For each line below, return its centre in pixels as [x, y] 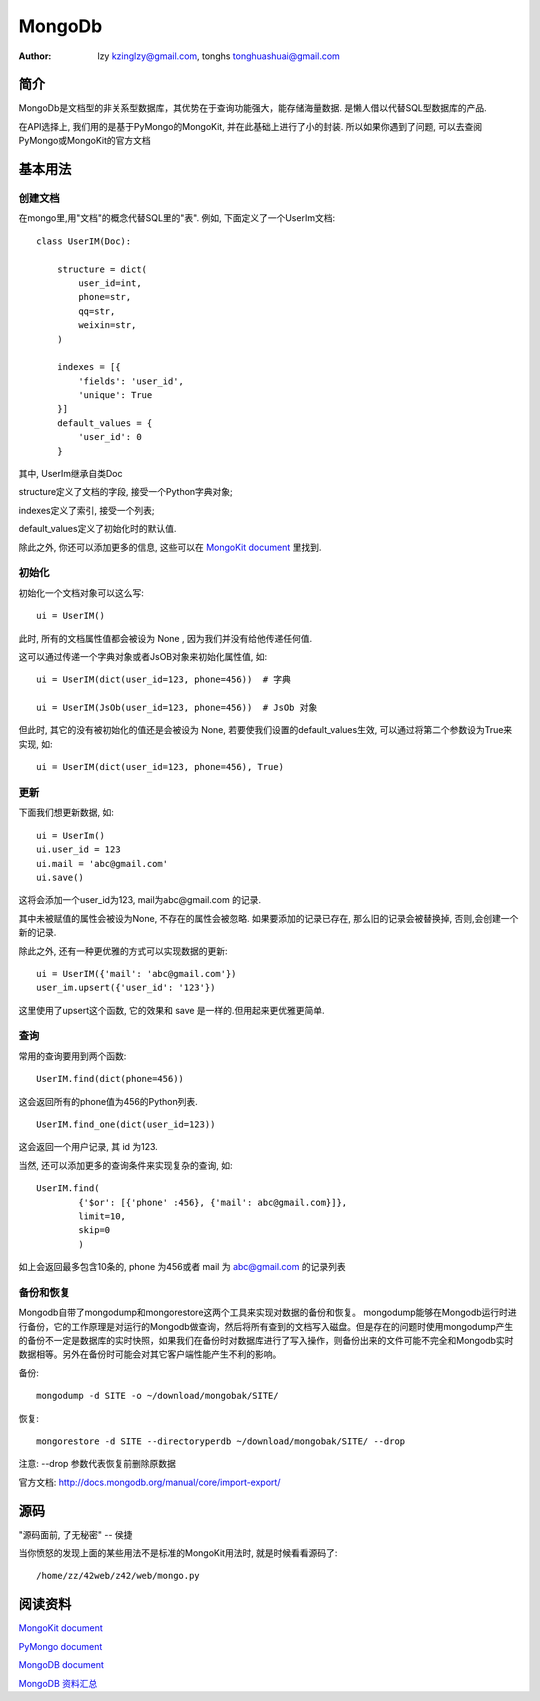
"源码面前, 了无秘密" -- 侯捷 [75, 1534]
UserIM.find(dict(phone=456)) [110, 1079]
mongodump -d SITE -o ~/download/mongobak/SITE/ [157, 1396]
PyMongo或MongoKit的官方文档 [85, 141]
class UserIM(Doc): [84, 241]
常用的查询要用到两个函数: [72, 1056]
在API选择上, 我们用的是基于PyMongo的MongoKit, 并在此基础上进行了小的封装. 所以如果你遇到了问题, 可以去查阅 [250, 126]
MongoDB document [61, 1665]
